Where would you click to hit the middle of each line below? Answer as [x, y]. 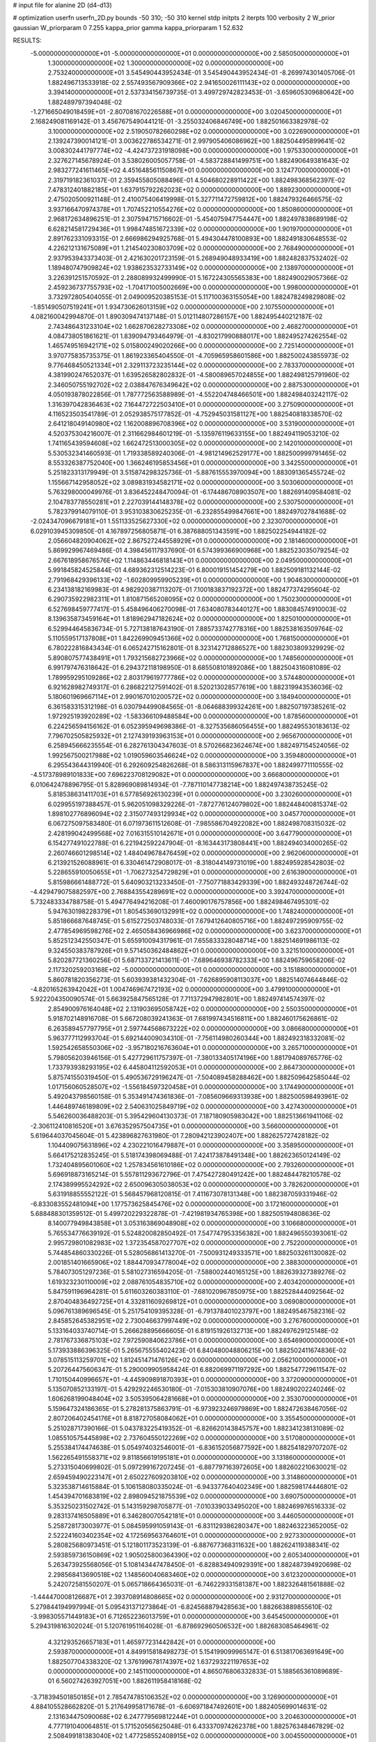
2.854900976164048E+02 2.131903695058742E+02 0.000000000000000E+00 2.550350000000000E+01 [203, 1009]
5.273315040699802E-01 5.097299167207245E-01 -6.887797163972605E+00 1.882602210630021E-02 [197, 1467]
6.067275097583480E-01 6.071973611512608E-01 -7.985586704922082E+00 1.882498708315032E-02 [197, 824]
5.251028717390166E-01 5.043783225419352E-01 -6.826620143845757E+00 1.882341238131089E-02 [196, 1428]
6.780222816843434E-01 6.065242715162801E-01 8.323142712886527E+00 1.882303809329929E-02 [196, 648]
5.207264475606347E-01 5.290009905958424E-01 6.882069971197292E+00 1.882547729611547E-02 [197, 1370]
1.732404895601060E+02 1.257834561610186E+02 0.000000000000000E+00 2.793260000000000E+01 [201, 1165]
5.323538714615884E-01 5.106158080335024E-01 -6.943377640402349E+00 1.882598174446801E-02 [198, 1486]
